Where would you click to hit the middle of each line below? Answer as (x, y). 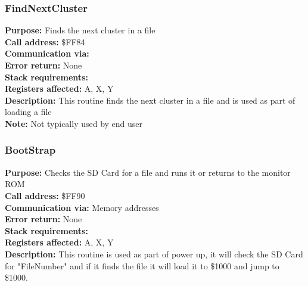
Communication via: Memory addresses (82, 207)
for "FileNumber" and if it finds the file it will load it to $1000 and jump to (142, 265)
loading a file (28, 112)
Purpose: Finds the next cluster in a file (80, 30)
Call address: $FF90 (45, 195)
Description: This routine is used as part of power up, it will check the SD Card (154, 254)
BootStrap (30, 150)
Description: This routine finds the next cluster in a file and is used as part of (150, 100)
